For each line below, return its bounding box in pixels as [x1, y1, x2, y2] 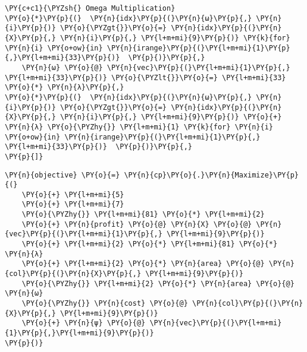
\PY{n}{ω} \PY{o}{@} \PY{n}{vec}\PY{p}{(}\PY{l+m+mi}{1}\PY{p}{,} [21, 63, 290, 72]
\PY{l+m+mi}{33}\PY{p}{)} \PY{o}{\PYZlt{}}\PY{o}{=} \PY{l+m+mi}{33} [5, 73, 286, 82]
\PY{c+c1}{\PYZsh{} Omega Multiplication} [5, 4, 176, 12]
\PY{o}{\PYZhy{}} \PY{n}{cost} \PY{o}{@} [21, 299, 188, 308]
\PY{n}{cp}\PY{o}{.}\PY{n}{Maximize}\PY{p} [124, 170, 299, 179]
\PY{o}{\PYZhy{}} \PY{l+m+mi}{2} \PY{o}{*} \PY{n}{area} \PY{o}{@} [21, 279, 295, 288]
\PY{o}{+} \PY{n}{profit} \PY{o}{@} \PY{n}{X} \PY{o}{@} [21, 220, 252, 229]
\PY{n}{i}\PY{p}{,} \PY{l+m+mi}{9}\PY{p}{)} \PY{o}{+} [60, 113, 282, 122]
